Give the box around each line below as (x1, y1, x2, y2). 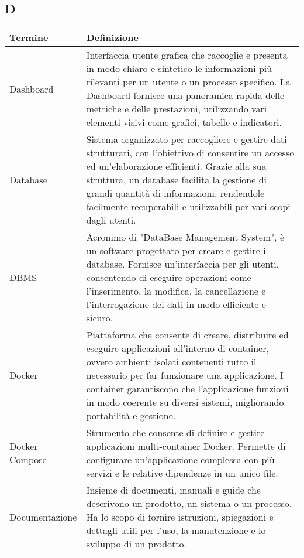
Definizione (86, 30, 139, 44)
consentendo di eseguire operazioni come (86, 271, 251, 285)
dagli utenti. (86, 213, 136, 227)
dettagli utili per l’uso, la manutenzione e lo (86, 523, 266, 538)
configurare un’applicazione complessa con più (86, 453, 275, 467)
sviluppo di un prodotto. (86, 537, 186, 551)
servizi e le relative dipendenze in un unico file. (86, 466, 278, 480)
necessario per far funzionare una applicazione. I (86, 368, 284, 382)
